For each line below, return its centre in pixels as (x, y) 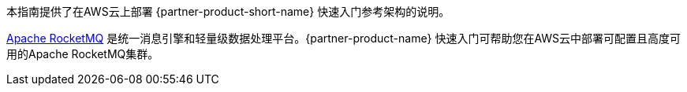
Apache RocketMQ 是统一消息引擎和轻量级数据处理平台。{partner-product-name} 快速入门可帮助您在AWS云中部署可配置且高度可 (344, 38)
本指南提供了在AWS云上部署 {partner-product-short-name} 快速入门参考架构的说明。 (228, 11)
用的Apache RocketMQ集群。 (83, 54)
